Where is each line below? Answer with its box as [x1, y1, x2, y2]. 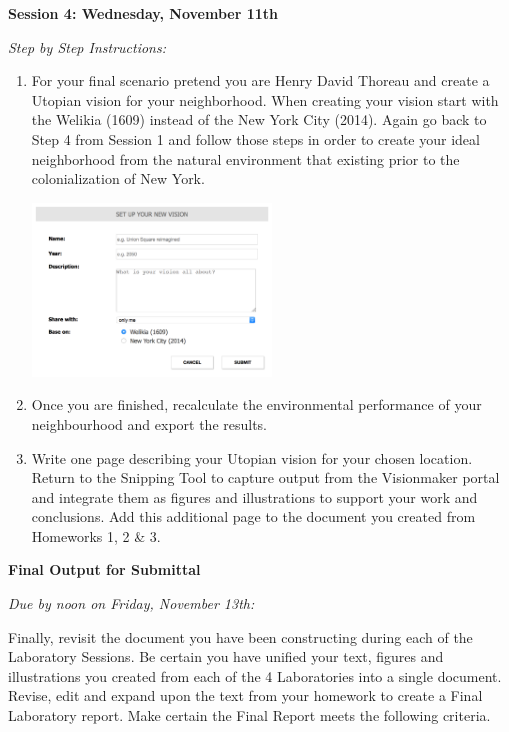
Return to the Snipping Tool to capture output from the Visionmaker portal [31, 467, 500, 488]
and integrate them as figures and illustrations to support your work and [31, 486, 478, 507]
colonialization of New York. [31, 168, 205, 189]
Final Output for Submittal [8, 559, 201, 580]
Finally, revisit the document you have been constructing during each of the [8, 626, 473, 647]
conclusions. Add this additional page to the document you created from [31, 506, 476, 527]
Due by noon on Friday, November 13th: [8, 593, 255, 614]
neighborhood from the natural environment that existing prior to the [31, 148, 460, 169]
